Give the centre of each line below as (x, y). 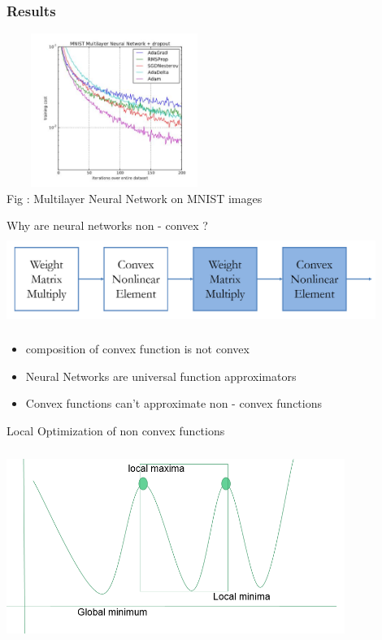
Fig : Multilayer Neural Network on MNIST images (135, 198)
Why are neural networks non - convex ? (107, 225)
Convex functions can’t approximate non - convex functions (174, 403)
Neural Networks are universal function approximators (161, 376)
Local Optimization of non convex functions (116, 430)
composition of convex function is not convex (137, 348)
